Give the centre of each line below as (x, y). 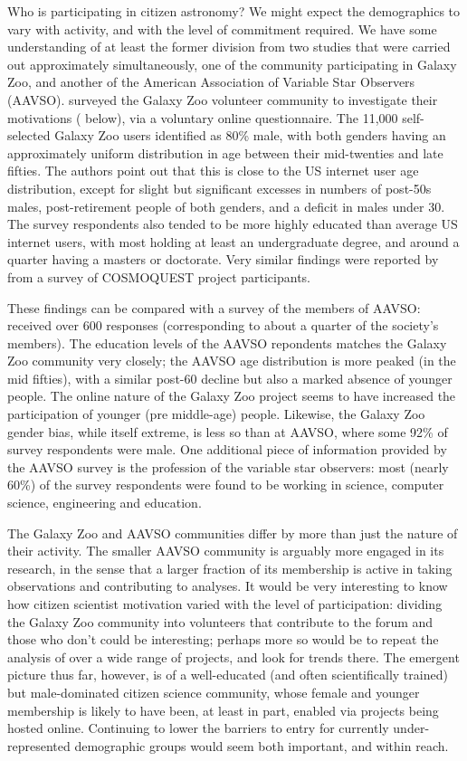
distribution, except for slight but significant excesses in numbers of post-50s (219, 188)
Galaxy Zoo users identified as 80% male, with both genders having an (250, 135)
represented (39, 745)
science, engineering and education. (105, 503)
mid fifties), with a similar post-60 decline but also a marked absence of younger (230, 378)
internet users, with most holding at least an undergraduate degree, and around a (233, 241)
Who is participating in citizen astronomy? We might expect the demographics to (234, 11)
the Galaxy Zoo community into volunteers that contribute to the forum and (220, 621)
